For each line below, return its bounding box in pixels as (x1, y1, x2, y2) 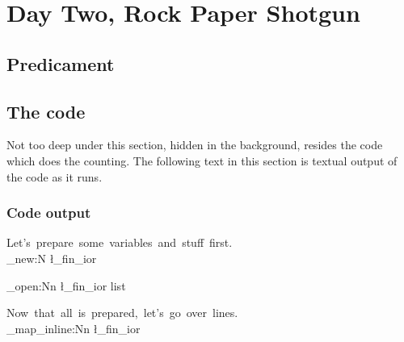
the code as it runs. (6, 168, 103, 185)
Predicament (6, 51, 115, 76)
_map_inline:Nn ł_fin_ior (6, 319, 141, 336)
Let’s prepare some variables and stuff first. (6, 234, 233, 251)
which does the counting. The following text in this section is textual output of (6, 152, 398, 169)
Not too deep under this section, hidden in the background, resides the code (6, 136, 383, 153)
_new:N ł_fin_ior (6, 249, 97, 266)
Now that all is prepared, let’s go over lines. (6, 304, 238, 321)
